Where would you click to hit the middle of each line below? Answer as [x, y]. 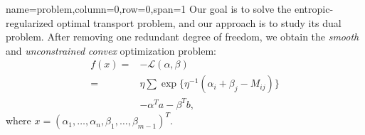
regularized [30, 22]
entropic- [314, 9]
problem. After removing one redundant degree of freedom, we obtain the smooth [182, 37]
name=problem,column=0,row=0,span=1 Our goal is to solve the [149, 9]
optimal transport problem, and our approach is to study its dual [199, 22]
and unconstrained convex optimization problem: [111, 50]
